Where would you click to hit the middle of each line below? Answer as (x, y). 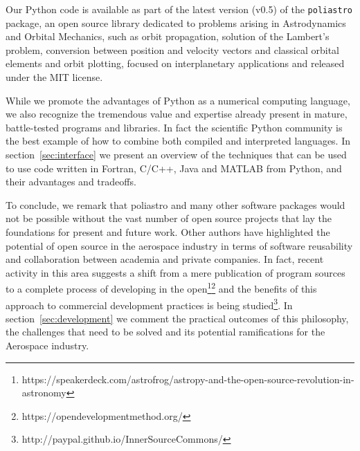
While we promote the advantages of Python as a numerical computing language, (178, 100)
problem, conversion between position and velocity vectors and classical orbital (172, 49)
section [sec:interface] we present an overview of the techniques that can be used (176, 154)
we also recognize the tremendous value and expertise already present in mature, (177, 114)
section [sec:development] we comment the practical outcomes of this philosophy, (177, 318)
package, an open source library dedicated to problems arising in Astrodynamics (176, 22)
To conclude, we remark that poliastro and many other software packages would (175, 204)
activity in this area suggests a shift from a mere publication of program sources (175, 272)
